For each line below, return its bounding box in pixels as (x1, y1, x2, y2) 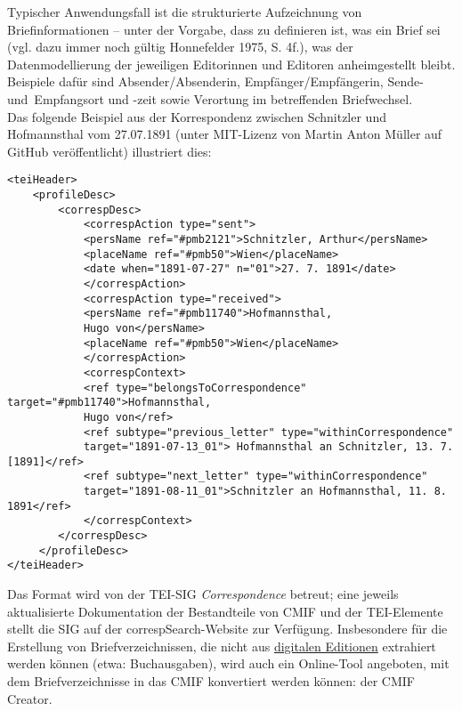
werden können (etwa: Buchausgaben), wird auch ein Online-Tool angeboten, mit (7, 654, 450, 673)
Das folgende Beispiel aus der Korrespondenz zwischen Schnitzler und (7, 107, 386, 125)
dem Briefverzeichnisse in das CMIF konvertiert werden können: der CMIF (7, 672, 415, 691)
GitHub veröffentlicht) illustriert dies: (7, 141, 212, 160)
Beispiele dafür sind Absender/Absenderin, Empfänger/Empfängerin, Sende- (7, 72, 424, 91)
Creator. (7, 689, 53, 707)
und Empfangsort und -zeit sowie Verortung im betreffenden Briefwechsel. (7, 89, 413, 108)
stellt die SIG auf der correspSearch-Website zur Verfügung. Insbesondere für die (7, 619, 448, 638)
